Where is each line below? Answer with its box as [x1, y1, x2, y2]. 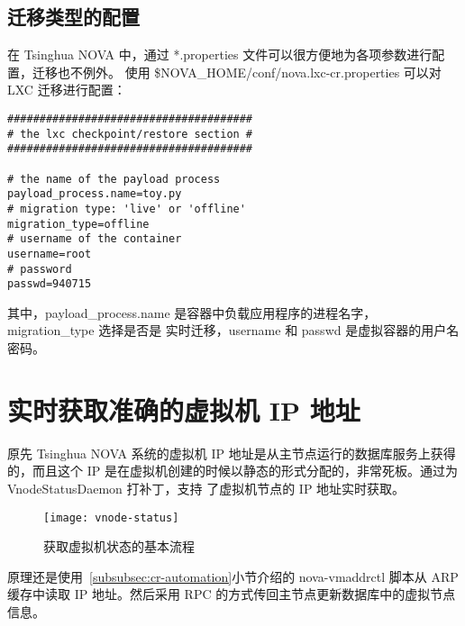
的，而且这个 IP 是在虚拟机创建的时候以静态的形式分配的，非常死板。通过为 [7, 461, 458, 480]
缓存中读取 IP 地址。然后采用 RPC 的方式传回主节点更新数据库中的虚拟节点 [7, 585, 456, 603]
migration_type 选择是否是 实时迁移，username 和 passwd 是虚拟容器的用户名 [7, 321, 460, 340]
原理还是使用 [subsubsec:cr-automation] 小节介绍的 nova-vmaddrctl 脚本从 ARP [7, 567, 459, 585]
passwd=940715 [7, 277, 92, 291]
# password [7, 262, 72, 276]
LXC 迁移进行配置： [7, 80, 126, 99]
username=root [7, 247, 92, 260]
